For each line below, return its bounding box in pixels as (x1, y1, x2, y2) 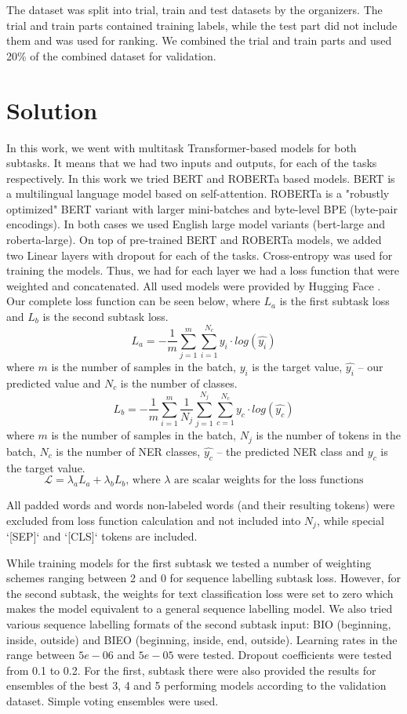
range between (6, 647, 75, 663)
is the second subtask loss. (42, 308, 169, 325)
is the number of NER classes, (56, 443, 201, 459)
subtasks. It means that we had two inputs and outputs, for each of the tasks (6, 155, 377, 171)
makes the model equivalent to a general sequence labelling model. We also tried (6, 600, 393, 617)
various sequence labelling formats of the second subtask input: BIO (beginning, (6, 615, 391, 632)
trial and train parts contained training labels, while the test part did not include (6, 16, 398, 33)
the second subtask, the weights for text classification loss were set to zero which (6, 585, 394, 601)
